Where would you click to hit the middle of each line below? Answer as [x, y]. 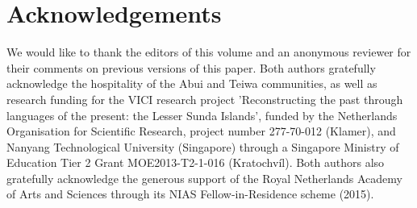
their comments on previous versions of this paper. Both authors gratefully [191, 67]
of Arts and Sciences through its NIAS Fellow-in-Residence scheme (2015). [190, 194]
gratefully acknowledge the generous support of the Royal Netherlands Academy [204, 178]
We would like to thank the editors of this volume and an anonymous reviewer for [209, 52]
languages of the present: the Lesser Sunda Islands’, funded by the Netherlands [202, 115]
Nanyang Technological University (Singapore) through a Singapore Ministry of [203, 146]
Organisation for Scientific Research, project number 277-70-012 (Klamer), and [201, 131]
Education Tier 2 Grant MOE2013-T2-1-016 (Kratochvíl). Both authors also [196, 162]
